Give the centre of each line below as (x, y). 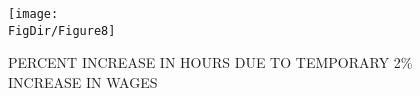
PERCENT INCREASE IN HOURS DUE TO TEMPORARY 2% (210, 62)
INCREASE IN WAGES (83, 81)
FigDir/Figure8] (62, 30)
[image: (33, 14)
